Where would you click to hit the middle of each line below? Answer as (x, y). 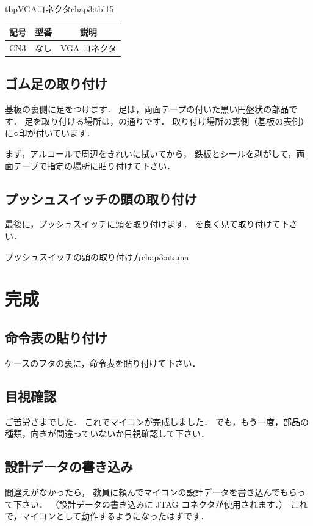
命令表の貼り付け (56, 337)
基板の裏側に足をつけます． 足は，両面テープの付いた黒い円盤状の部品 (147, 109)
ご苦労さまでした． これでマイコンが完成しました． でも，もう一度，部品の (157, 421)
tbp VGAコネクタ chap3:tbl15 (59, 9)
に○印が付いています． (50, 133)
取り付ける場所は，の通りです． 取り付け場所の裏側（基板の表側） (175, 121)
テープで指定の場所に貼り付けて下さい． (94, 165)
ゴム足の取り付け (56, 83)
